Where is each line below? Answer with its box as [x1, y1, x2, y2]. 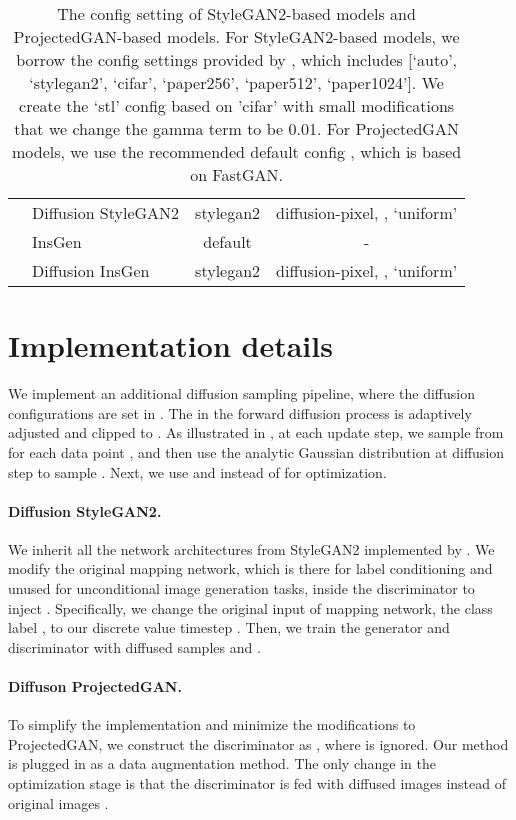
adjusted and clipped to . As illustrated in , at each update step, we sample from [8, 422, 504, 443]
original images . [8, 792, 109, 813]
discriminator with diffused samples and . [8, 636, 261, 657]
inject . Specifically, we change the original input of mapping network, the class [8, 597, 493, 618]
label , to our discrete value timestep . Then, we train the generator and [8, 617, 450, 638]
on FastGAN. [190, 163, 284, 186]
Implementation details [8, 325, 333, 366]
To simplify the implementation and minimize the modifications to [8, 714, 416, 735]
